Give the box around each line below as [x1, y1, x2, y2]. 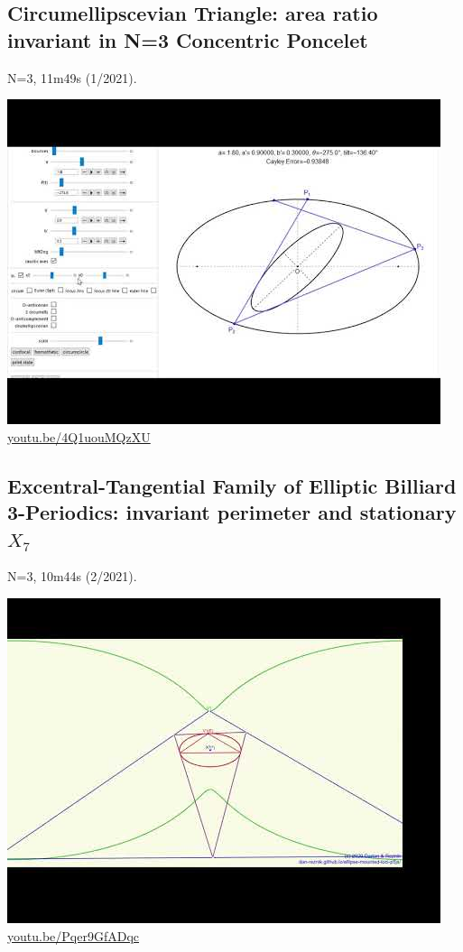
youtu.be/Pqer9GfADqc [7, 926, 140, 945]
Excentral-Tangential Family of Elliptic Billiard [7, 471, 457, 499]
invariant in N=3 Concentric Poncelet [7, 25, 368, 53]
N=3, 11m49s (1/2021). [7, 68, 137, 87]
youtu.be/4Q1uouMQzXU [7, 427, 151, 446]
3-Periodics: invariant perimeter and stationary [7, 498, 457, 526]
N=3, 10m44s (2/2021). [7, 567, 137, 586]
